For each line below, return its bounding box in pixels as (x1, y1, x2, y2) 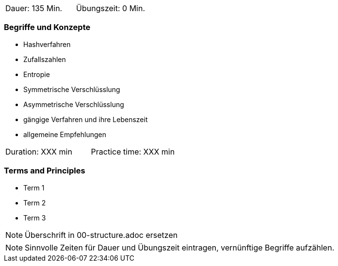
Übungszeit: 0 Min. (76, 3, 145, 13)
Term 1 (23, 183, 45, 192)
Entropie (23, 70, 50, 78)
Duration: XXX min (5, 146, 72, 156)
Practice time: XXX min (91, 146, 175, 156)
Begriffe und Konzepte (4, 22, 91, 32)
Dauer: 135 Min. (5, 3, 63, 13)
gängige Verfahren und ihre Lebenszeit (23, 115, 148, 124)
